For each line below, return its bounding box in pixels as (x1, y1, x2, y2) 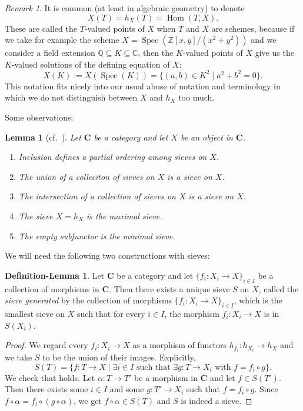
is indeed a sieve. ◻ (181, 395, 252, 407)
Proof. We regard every (5, 339, 88, 351)
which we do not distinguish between (5, 91, 138, 103)
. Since (254, 383, 278, 395)
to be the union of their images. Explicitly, (42, 351, 196, 363)
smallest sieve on (5, 308, 65, 319)
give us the (255, 46, 294, 59)
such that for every (77, 308, 145, 319)
